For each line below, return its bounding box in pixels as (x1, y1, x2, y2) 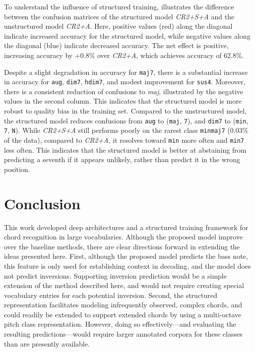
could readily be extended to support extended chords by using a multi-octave (4, 309, 242, 319)
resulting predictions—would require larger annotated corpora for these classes (4, 329, 243, 339)
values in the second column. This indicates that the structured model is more (4, 96, 242, 106)
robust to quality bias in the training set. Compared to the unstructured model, (4, 106, 247, 116)
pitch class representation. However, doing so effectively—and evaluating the (4, 319, 236, 329)
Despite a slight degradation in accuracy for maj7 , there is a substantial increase (4, 66, 248, 77)
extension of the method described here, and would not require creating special (4, 280, 244, 291)
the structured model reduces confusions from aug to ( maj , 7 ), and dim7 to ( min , (4, 115, 249, 125)
